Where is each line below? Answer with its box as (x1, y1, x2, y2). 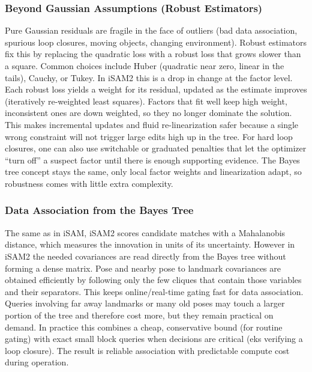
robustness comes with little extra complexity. (5, 177, 173, 189)
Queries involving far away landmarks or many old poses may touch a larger (5, 297, 285, 309)
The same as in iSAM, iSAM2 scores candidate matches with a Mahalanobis (5, 226, 286, 239)
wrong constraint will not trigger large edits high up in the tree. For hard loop (5, 130, 293, 142)
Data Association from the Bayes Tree (5, 203, 194, 218)
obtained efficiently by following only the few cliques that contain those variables (5, 273, 302, 286)
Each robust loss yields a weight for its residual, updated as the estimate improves (5, 83, 307, 96)
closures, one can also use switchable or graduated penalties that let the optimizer (5, 142, 307, 154)
